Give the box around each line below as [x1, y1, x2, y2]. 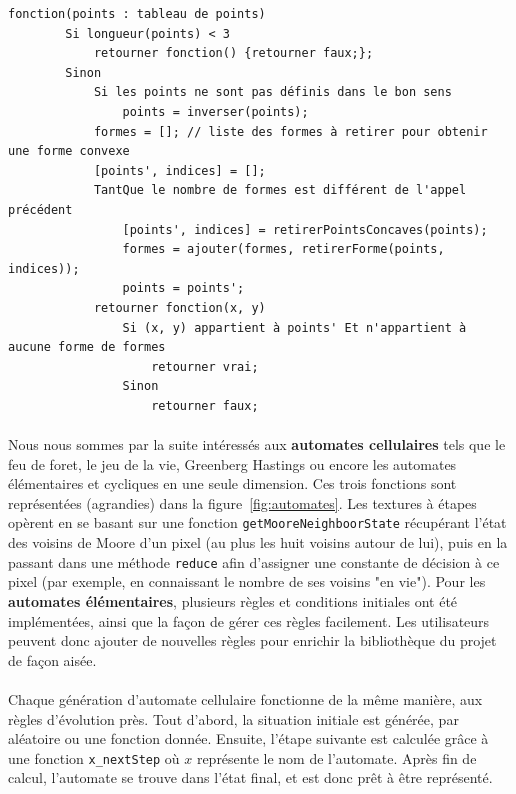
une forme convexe [8, 144, 130, 159]
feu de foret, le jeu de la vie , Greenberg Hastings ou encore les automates [8, 453, 457, 474]
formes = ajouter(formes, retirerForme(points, [122, 242, 445, 257]
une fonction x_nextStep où [8, 747, 180, 768]
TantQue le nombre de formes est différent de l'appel [93, 183, 467, 198]
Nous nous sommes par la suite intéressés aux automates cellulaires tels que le [8, 434, 506, 455]
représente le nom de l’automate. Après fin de [196, 747, 477, 768]
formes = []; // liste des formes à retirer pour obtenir [93, 124, 488, 139]
